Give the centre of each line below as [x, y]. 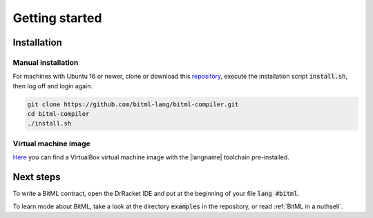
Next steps [37, 177]
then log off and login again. [53, 86]
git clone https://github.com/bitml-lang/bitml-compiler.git [133, 104]
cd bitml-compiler [58, 114]
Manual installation [46, 62]
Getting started [57, 18]
